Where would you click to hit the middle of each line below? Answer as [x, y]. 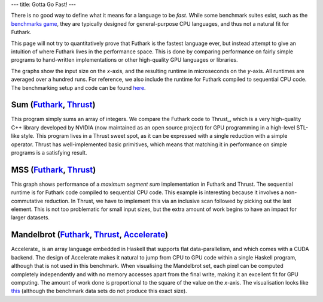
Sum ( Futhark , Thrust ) [53, 105]
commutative [27, 201]
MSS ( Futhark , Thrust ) [54, 170]
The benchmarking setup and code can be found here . [78, 87]
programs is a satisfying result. [49, 152]
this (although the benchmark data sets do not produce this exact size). [99, 291]
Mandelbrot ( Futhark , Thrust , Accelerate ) [90, 235]
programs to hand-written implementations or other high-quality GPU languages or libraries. [124, 60]
